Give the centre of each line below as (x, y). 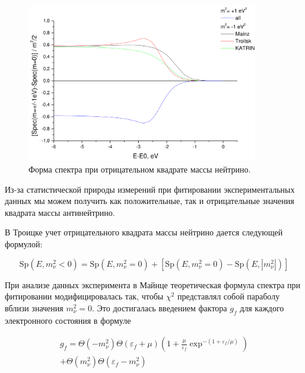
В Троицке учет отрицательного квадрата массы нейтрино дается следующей (144, 232)
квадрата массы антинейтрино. (60, 212)
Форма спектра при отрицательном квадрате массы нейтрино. (140, 169)
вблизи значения (34, 307)
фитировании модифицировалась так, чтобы (84, 296)
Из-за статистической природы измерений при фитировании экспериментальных (150, 189)
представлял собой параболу (228, 296)
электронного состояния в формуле (68, 320)
